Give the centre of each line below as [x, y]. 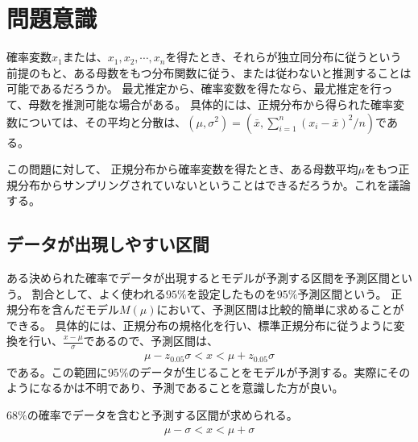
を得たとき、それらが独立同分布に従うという [283, 57]
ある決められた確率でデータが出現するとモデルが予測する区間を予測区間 [198, 278]
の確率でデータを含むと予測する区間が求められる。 [162, 414]
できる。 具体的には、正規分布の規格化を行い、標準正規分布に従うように [200, 325]
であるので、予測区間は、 [151, 341]
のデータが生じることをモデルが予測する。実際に [258, 371]
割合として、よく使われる [99, 293]
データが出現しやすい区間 [108, 244]
